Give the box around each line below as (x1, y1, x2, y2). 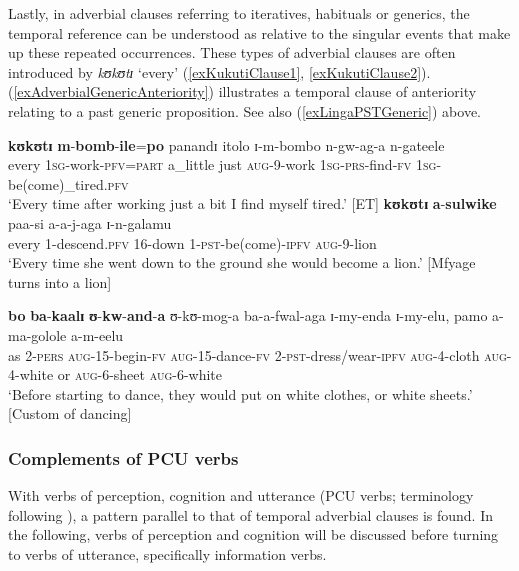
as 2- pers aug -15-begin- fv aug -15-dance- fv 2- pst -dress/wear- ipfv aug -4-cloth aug (8, 344, 507, 365)
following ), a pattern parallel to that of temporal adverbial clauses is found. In (8, 504, 493, 525)
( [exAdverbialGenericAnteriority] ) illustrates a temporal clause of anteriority (8, 81, 477, 102)
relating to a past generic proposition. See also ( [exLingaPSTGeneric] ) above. (8, 100, 482, 121)
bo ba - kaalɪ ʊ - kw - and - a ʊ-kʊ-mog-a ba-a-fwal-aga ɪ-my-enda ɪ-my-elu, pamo (8, 305, 488, 326)
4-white (8, 364, 54, 385)
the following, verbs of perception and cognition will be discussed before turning (8, 524, 499, 545)
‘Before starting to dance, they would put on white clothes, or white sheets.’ (8, 383, 473, 404)
